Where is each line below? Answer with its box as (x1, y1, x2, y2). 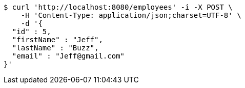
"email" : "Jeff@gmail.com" (12, 52, 125, 60)
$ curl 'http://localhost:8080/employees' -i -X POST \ (4, 3, 233, 11)
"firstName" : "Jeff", (12, 36, 103, 44)
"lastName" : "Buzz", (12, 44, 99, 52)
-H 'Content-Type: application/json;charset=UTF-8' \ (21, 11, 241, 19)
